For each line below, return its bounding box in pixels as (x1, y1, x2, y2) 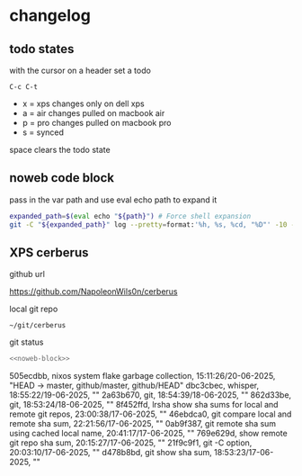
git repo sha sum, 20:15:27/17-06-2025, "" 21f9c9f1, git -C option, (9, 437, 253, 448)
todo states (9, 41, 75, 57)
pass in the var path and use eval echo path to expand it (9, 194, 218, 205)
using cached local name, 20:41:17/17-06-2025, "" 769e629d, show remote (9, 428, 288, 439)
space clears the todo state (9, 145, 111, 155)
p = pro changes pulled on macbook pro (22, 118, 172, 128)
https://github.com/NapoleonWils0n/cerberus (9, 286, 178, 297)
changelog (9, 5, 92, 26)
